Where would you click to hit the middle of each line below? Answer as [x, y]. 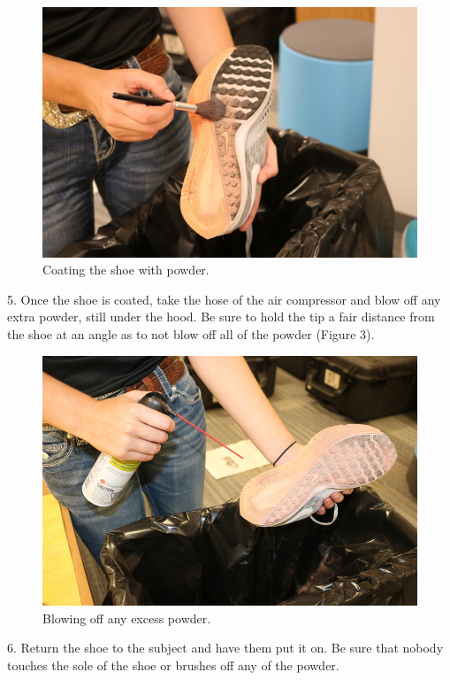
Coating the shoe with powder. [126, 270]
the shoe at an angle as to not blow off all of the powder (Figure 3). [191, 334]
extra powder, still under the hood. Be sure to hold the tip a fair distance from [221, 317]
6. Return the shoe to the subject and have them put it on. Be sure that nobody [225, 648]
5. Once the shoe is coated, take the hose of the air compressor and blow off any [224, 299]
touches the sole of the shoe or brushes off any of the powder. [173, 665]
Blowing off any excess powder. [127, 618]
